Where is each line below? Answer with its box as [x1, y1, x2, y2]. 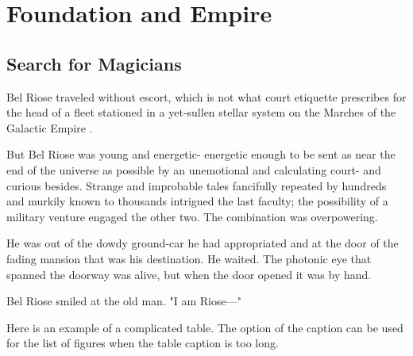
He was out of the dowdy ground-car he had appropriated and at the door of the [6, 235, 399, 251]
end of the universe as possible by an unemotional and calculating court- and [6, 161, 381, 178]
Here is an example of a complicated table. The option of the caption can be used [6, 319, 403, 335]
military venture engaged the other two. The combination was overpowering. [6, 208, 378, 224]
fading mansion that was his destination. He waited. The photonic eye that [6, 250, 372, 266]
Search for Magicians [6, 51, 182, 75]
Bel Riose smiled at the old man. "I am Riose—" [6, 293, 241, 309]
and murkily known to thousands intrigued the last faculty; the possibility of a [6, 193, 388, 209]
